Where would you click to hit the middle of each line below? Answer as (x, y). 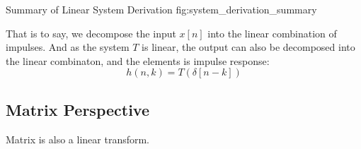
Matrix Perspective (78, 109)
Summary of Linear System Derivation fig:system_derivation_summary (161, 9)
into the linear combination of (272, 33)
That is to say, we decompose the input (91, 33)
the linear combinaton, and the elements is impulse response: (138, 60)
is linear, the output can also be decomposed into (248, 47)
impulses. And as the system (68, 47)
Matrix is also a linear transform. (78, 139)
